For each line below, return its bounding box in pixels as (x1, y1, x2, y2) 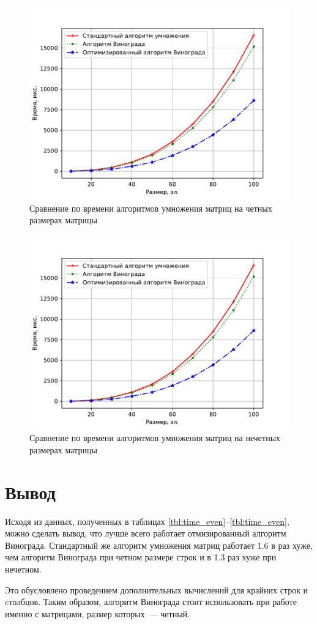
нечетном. (5, 563, 42, 576)
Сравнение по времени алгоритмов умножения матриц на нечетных (29, 431, 281, 444)
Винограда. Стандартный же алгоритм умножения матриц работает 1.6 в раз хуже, (5, 538, 313, 551)
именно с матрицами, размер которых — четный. (5, 607, 190, 620)
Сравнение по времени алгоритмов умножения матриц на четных (29, 201, 272, 214)
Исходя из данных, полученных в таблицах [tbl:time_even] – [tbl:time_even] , (5, 514, 289, 527)
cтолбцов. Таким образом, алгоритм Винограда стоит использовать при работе (5, 595, 297, 608)
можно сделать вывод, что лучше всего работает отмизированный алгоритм (5, 527, 286, 540)
